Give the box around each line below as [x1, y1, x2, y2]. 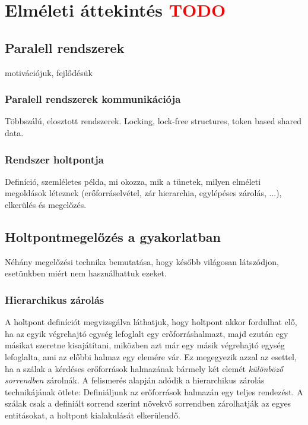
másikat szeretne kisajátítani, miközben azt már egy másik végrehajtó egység [5, 339, 285, 351]
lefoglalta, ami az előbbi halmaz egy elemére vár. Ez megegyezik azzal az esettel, [5, 350, 297, 363]
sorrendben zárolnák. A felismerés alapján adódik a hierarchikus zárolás [5, 374, 265, 386]
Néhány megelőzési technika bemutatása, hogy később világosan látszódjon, [5, 255, 279, 267]
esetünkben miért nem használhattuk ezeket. [5, 267, 167, 279]
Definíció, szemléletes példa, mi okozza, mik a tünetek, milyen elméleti [5, 175, 261, 187]
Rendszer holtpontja [5, 152, 104, 166]
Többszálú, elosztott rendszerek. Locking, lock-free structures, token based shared [5, 115, 301, 127]
